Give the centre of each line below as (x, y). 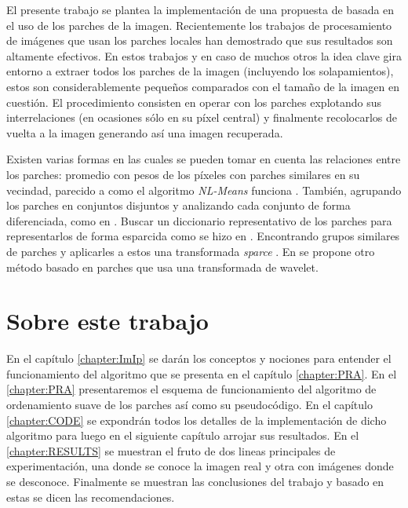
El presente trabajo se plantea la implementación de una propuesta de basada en (200, 9)
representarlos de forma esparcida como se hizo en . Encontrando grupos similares (203, 236)
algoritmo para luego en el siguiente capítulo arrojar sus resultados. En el (183, 435)
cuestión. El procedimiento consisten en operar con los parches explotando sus (194, 102)
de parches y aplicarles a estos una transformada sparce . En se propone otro (191, 251)
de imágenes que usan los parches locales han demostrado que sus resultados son (200, 40)
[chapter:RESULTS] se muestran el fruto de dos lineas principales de (171, 450)
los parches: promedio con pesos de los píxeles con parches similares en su (183, 174)
